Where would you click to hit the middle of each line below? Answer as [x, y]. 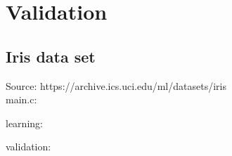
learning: [24, 123]
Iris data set [51, 56]
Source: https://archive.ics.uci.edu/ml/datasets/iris [116, 85]
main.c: [21, 99]
